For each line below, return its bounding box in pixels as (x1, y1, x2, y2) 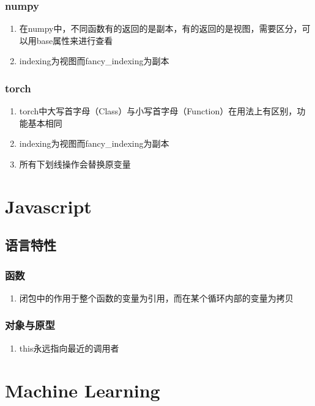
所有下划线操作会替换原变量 (19, 158, 131, 170)
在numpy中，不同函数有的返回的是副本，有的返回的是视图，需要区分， (19, 22, 302, 35)
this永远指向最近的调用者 (19, 341, 119, 354)
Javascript (5, 193, 92, 218)
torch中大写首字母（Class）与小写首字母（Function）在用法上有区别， (19, 105, 297, 117)
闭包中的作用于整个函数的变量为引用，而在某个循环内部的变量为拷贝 (19, 291, 294, 304)
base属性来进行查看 (36, 34, 113, 46)
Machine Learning (5, 377, 160, 402)
